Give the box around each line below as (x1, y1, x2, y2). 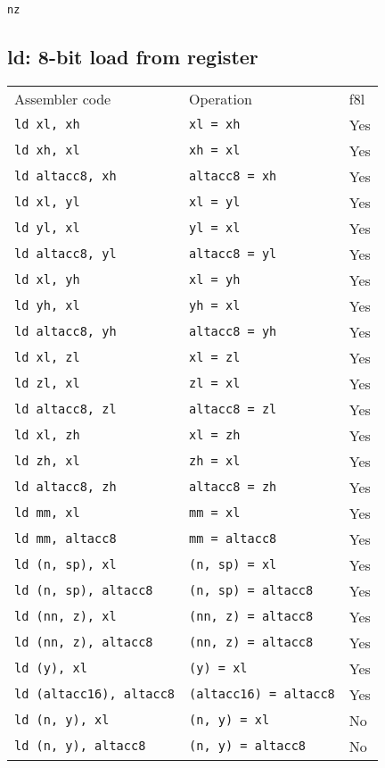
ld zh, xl (14, 454, 80, 469)
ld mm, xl (14, 505, 80, 521)
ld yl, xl (14, 221, 80, 236)
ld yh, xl (14, 298, 80, 313)
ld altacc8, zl (14, 402, 117, 417)
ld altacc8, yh (14, 324, 117, 339)
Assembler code (14, 88, 111, 109)
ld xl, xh (14, 117, 80, 132)
